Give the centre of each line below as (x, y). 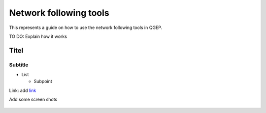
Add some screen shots (33, 99)
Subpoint (43, 82)
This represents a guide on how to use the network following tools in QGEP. (86, 28)
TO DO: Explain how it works (38, 36)
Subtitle (19, 65)
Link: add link (23, 90)
